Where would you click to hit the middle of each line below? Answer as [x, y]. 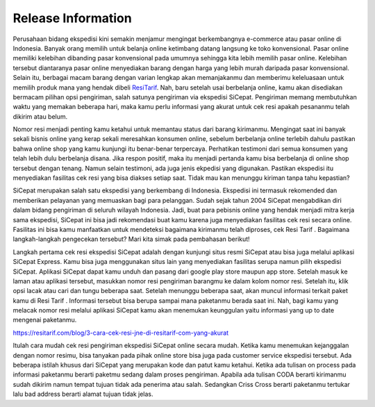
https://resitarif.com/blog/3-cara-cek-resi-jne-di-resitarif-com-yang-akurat [121, 333]
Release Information [72, 18]
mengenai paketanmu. [45, 320]
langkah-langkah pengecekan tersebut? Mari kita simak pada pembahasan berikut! [131, 239]
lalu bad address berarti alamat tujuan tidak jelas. [83, 394]
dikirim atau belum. [40, 116]
